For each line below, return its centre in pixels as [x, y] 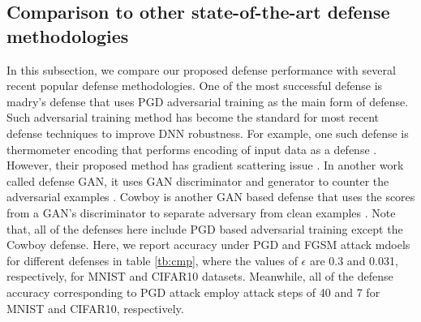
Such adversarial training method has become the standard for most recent [193, 117]
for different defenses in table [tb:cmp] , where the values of [152, 260]
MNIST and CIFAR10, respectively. [95, 308]
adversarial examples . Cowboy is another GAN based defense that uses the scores [211, 197]
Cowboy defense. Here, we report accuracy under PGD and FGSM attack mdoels [208, 245]
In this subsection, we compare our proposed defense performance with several [201, 69]
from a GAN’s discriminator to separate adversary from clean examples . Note [201, 212]
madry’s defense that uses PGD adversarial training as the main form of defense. [208, 101]
